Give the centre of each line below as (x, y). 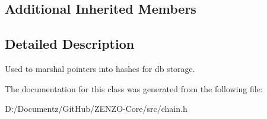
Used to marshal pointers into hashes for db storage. (100, 68)
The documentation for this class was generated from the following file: (134, 88)
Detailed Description (70, 44)
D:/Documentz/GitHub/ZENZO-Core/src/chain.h (96, 109)
